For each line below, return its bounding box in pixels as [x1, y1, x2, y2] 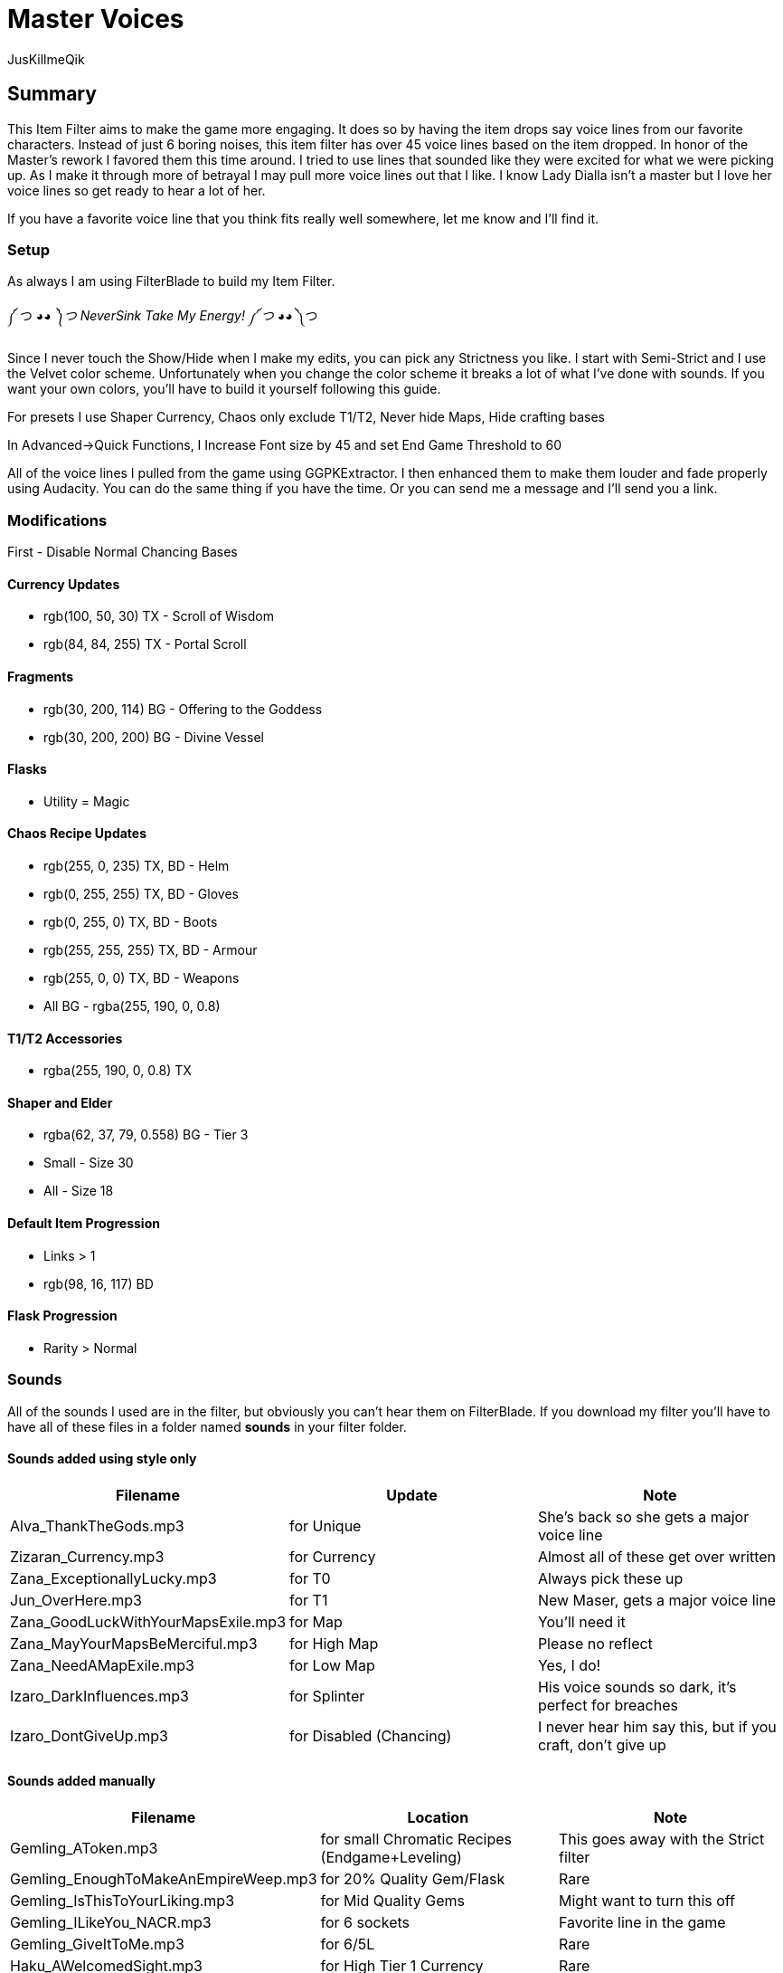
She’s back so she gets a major [537, 1507, 750, 1526]
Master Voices [7, 4, 184, 34]
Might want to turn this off [559, 1892, 736, 1911]
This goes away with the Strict [559, 1830, 765, 1849]
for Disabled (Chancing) [289, 1726, 452, 1745]
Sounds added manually [7, 1773, 156, 1789]
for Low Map [289, 1655, 375, 1674]
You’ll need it [537, 1612, 626, 1631]
